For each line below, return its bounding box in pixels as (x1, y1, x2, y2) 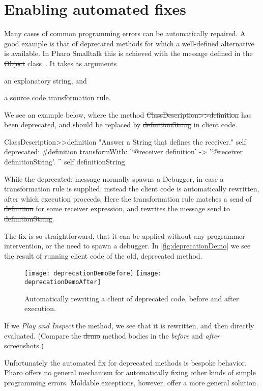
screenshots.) (4, 340, 44, 351)
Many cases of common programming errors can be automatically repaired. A (4, 28, 246, 39)
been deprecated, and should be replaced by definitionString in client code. (4, 119, 238, 130)
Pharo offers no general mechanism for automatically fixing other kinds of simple (4, 367, 256, 378)
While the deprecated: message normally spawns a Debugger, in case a (4, 173, 224, 184)
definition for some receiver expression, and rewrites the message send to (4, 203, 230, 214)
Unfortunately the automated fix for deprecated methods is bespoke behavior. (4, 357, 247, 368)
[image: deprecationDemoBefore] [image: (24, 270, 162, 277)
